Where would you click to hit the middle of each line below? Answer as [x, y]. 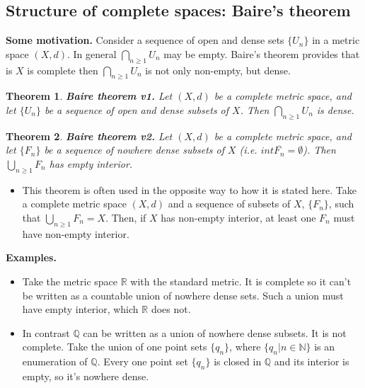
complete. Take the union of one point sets [115, 347]
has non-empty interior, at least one [238, 217]
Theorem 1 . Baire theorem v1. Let [89, 96]
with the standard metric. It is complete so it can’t [241, 281]
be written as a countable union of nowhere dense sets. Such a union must [183, 295]
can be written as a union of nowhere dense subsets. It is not [215, 332]
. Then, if [126, 217]
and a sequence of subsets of [229, 204]
